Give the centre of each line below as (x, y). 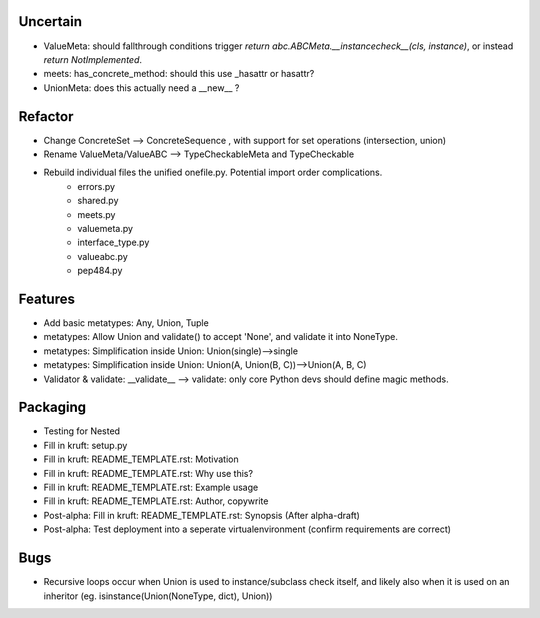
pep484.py (100, 271)
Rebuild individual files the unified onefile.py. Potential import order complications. (213, 172)
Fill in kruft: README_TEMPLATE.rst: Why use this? (148, 473)
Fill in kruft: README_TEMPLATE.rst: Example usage (151, 487)
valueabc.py (103, 256)
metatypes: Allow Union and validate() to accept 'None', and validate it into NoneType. (221, 337)
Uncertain (50, 21)
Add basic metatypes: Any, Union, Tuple (126, 323)
